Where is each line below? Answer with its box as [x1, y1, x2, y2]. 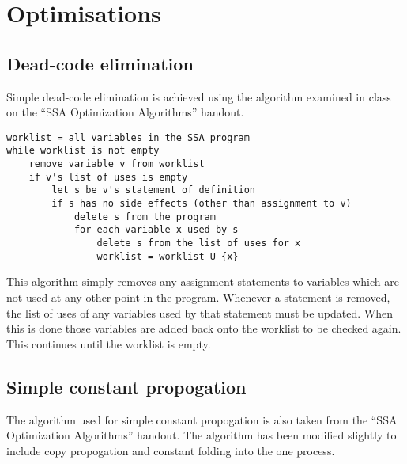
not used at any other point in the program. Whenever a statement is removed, [6, 288, 390, 305]
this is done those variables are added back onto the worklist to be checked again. [6, 320, 401, 337]
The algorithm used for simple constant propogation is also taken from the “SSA [6, 411, 398, 428]
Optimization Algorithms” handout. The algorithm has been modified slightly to [6, 427, 397, 443]
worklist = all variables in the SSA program [6, 131, 250, 143]
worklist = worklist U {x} [96, 250, 239, 262]
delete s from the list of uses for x [96, 238, 301, 249]
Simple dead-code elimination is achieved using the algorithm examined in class [6, 88, 391, 105]
